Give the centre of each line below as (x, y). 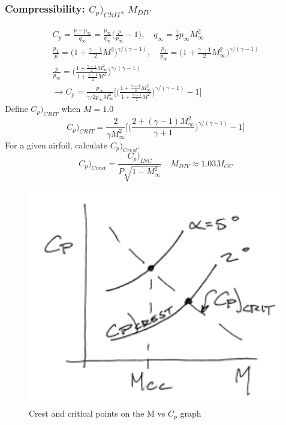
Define (16, 108)
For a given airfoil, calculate (56, 145)
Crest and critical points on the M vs (97, 413)
